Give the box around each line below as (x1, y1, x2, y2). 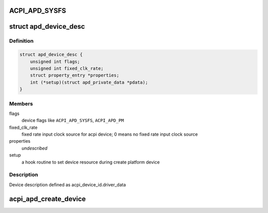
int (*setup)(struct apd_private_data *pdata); (30, 79, 148, 85)
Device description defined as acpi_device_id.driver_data (9, 181, 126, 188)
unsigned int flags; (30, 58, 80, 64)
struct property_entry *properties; (30, 72, 119, 78)
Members (9, 100, 33, 107)
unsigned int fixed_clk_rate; (30, 65, 104, 71)
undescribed (21, 145, 48, 151)
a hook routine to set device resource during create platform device (21, 159, 160, 165)
